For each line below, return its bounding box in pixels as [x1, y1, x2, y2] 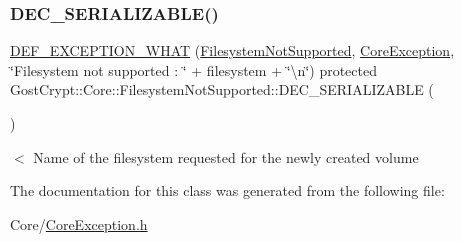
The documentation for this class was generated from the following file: [10, 180, 445, 201]
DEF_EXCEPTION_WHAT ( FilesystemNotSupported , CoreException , [10, 40, 455, 61]
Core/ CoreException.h [10, 213, 148, 234]
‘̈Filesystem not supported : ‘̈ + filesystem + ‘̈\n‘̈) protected [10, 59, 377, 80]
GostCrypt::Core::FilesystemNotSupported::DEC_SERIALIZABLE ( [10, 79, 434, 100]
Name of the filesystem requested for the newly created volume [33, 146, 419, 167]
